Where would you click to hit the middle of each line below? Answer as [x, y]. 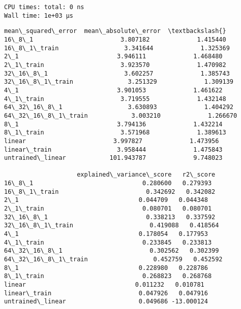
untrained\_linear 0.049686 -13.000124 [106, 302]
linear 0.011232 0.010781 [104, 285]
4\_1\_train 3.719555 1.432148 [115, 99]
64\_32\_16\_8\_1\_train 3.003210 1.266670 [121, 115]
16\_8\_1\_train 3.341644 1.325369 [117, 48]
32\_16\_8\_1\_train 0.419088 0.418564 [112, 226]
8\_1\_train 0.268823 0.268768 [108, 276]
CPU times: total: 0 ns [44, 7]
